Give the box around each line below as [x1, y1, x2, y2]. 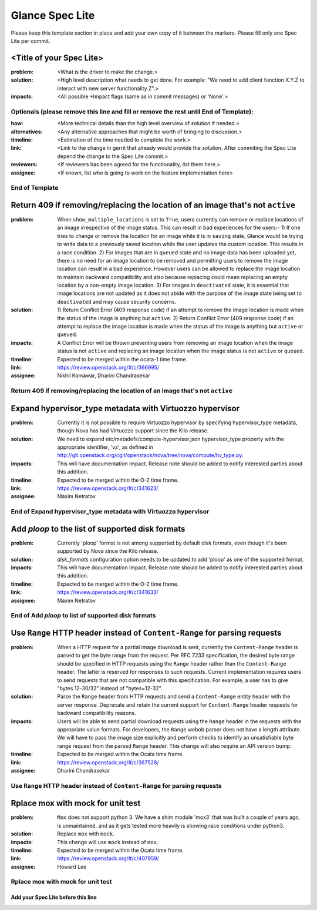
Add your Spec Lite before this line [11, 894, 97, 901]
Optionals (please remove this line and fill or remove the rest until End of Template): [11, 108, 254, 116]
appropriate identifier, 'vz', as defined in [57, 444, 154, 451]
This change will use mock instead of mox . [57, 838, 158, 845]
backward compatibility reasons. [57, 710, 136, 717]
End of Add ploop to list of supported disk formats [11, 612, 156, 620]
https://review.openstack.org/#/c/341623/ [57, 485, 158, 492]
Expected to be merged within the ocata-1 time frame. [57, 355, 188, 362]
